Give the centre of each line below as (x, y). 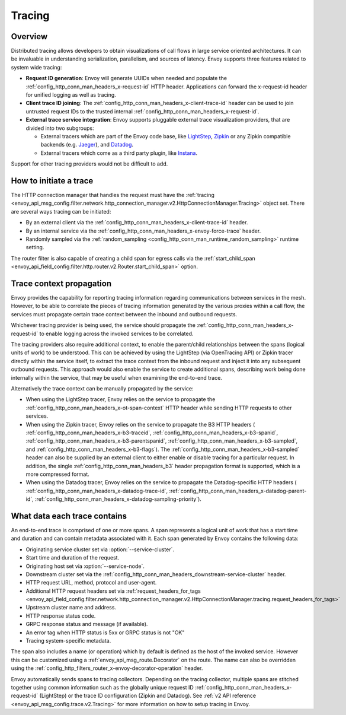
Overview (29, 36)
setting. (35, 247)
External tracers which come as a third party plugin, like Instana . (119, 153)
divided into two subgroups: (60, 128)
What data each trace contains (69, 516)
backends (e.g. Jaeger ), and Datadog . (87, 145)
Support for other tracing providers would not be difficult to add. (89, 164)
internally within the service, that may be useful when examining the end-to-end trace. (116, 377)
